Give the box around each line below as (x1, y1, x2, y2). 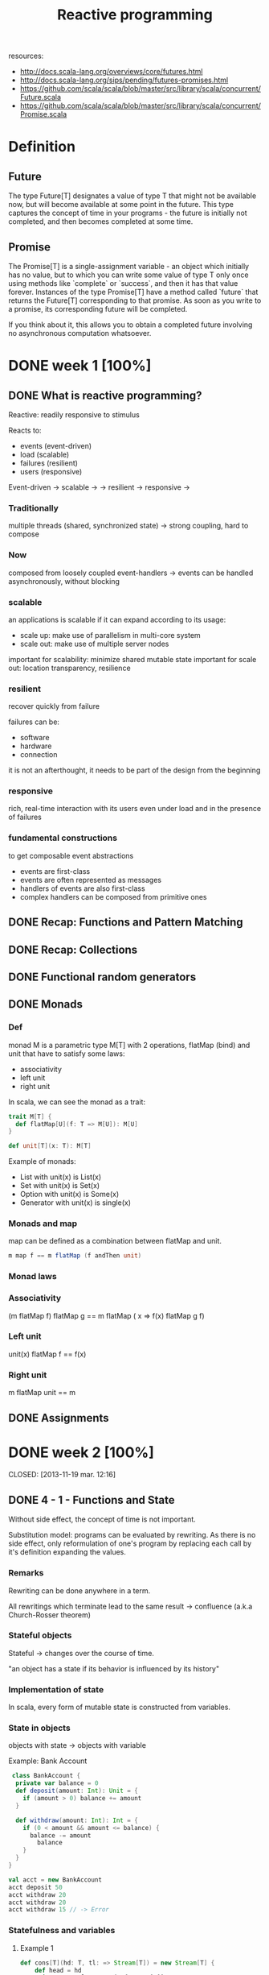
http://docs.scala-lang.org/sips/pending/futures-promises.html (19, 75, 229, 85)
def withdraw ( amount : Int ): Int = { (15, 1816, 138, 1824)
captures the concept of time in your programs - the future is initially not (8, 208, 247, 218)
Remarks (8, 1567, 44, 1579)
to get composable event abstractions (8, 851, 134, 860)
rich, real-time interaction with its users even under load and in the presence (8, 804, 262, 814)
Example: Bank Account (8, 1756, 88, 1766)
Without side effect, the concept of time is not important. (8, 1514, 197, 1524)
